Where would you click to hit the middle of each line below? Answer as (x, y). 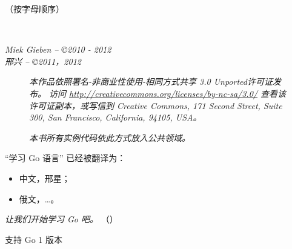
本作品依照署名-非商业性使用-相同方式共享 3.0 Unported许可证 (151, 81)
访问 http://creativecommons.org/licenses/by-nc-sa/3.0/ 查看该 (168, 93)
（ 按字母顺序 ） (35, 8)
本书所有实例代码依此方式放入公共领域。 (110, 137)
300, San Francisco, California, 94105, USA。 (115, 117)
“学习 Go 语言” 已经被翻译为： (65, 158)
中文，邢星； (45, 178)
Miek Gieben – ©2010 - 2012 (58, 49)
